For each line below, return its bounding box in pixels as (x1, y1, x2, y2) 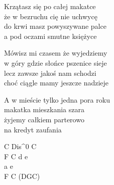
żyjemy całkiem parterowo (4, 114, 84, 124)
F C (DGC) (4, 170, 40, 181)
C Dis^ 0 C (4, 141, 37, 152)
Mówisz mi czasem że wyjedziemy (4, 48, 107, 58)
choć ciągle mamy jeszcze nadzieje (4, 77, 109, 88)
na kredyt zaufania (4, 124, 62, 134)
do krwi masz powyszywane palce (4, 21, 106, 31)
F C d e (4, 151, 28, 161)
